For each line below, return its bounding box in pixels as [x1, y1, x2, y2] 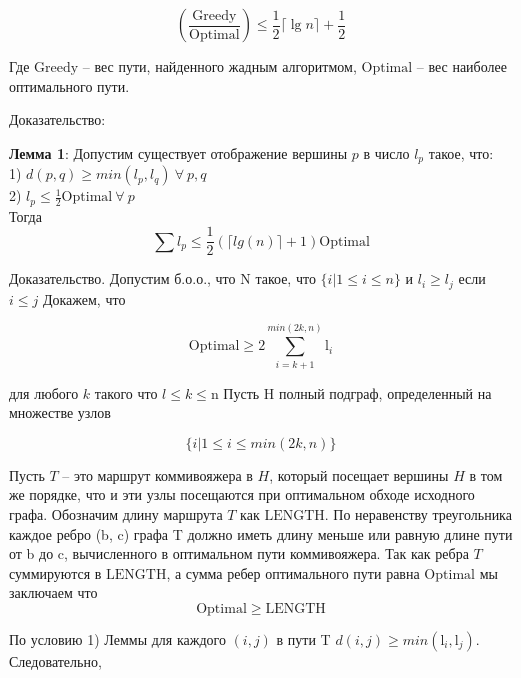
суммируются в [9, 562, 102, 583]
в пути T [276, 628, 331, 649]
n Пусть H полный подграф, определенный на [210, 382, 492, 403]
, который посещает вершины [269, 464, 449, 485]
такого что [94, 382, 158, 403]
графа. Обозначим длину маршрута [9, 503, 223, 524]
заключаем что [9, 582, 98, 603]
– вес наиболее [416, 56, 507, 76]
